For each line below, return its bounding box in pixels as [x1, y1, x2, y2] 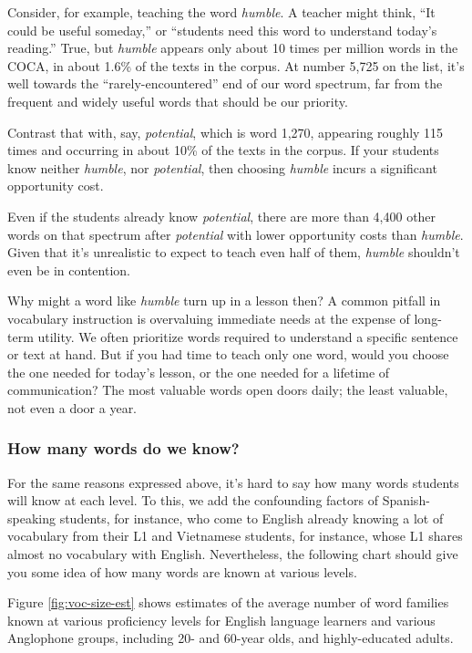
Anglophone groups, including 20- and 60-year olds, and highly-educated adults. [7, 628, 454, 648]
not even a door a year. [7, 398, 138, 417]
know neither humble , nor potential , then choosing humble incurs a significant [7, 158, 437, 177]
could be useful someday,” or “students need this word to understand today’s [7, 20, 437, 39]
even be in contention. [7, 260, 130, 279]
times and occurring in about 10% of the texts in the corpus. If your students [7, 140, 439, 160]
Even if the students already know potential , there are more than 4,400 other [7, 206, 436, 225]
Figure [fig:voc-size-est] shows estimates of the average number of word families [7, 593, 449, 612]
